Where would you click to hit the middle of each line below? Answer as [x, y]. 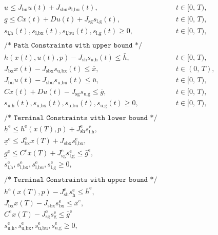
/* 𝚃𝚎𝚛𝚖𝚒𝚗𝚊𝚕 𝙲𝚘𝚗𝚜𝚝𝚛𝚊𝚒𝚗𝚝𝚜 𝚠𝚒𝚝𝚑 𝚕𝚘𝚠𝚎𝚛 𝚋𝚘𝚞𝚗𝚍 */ [81, 118]
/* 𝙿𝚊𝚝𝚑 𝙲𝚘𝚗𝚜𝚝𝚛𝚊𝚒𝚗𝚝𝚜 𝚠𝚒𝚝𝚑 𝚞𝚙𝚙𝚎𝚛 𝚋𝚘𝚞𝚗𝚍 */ [73, 46]
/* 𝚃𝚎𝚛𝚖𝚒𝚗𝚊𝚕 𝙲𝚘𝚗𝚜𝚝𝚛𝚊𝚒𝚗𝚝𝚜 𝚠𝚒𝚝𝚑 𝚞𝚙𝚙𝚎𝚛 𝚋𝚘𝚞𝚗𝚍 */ [81, 180]
